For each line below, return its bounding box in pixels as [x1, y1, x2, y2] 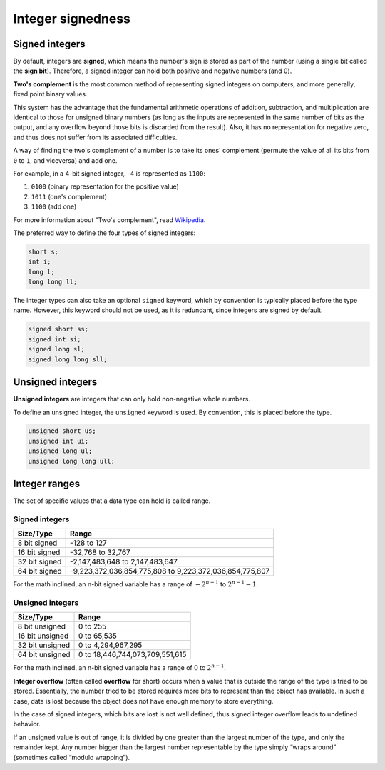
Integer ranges [13, 478, 81, 490]
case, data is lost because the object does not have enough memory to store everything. [13, 696, 274, 705]
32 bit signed [17, 557, 62, 567]
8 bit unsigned [17, 621, 66, 631]
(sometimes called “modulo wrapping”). [13, 753, 130, 761]
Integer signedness [13, 11, 131, 26]
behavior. [13, 720, 41, 729]
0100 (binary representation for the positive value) [31, 182, 180, 191]
